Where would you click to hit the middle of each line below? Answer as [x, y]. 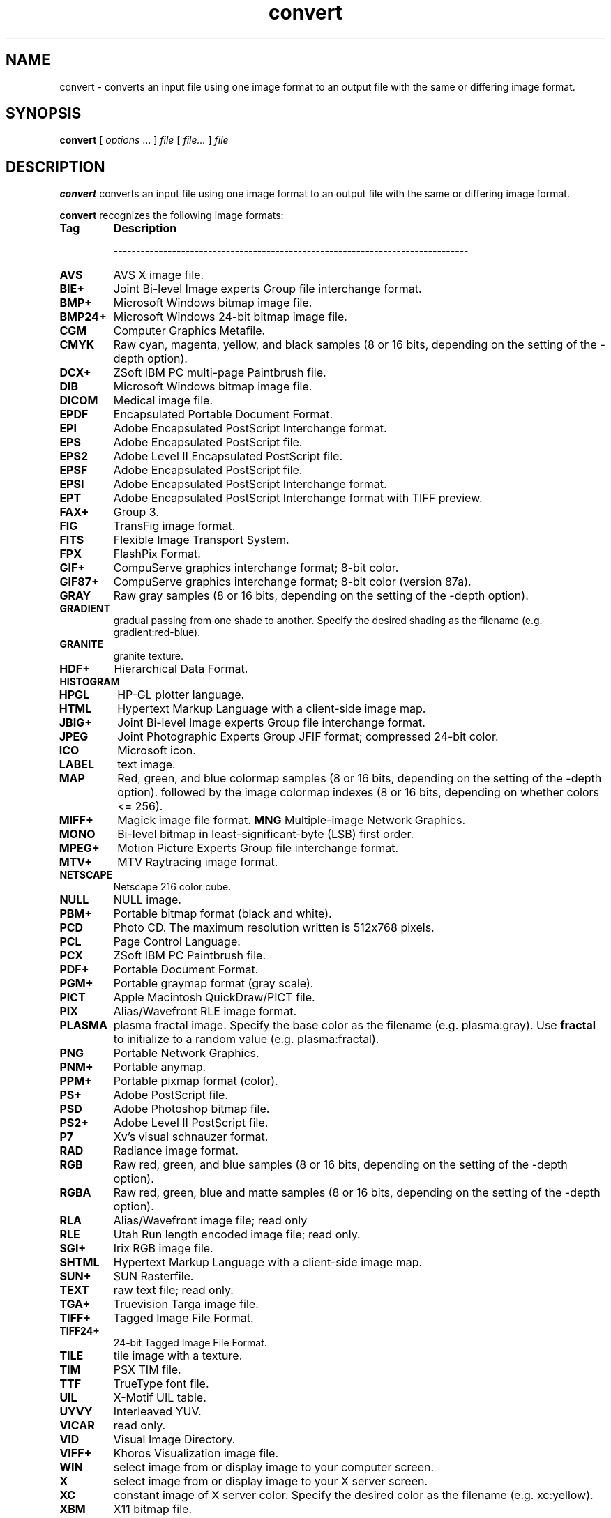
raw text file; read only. [173, 1290]
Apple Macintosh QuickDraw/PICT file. [214, 997]
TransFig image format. [174, 526]
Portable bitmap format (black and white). [222, 914]
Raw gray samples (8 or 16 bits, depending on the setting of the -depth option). [321, 596]
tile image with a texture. [178, 1356]
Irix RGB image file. [163, 1248]
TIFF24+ [80, 1331]
